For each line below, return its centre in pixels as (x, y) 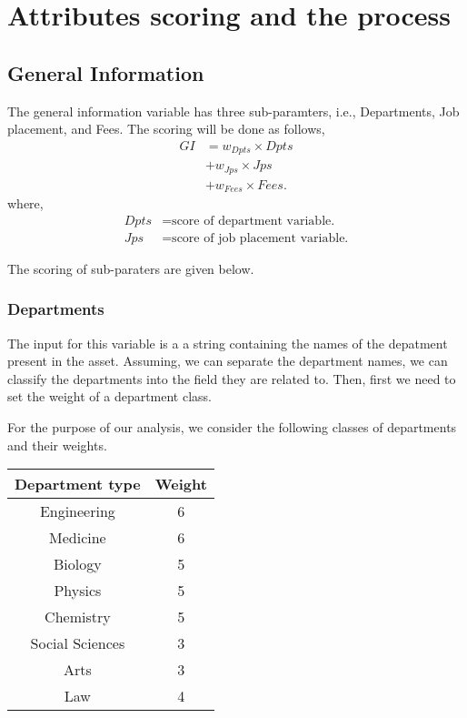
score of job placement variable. (260, 238)
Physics (78, 591)
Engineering (77, 511)
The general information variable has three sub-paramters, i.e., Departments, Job (233, 111)
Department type (78, 484)
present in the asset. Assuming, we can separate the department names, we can (228, 361)
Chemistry (78, 617)
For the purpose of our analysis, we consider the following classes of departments (232, 427)
